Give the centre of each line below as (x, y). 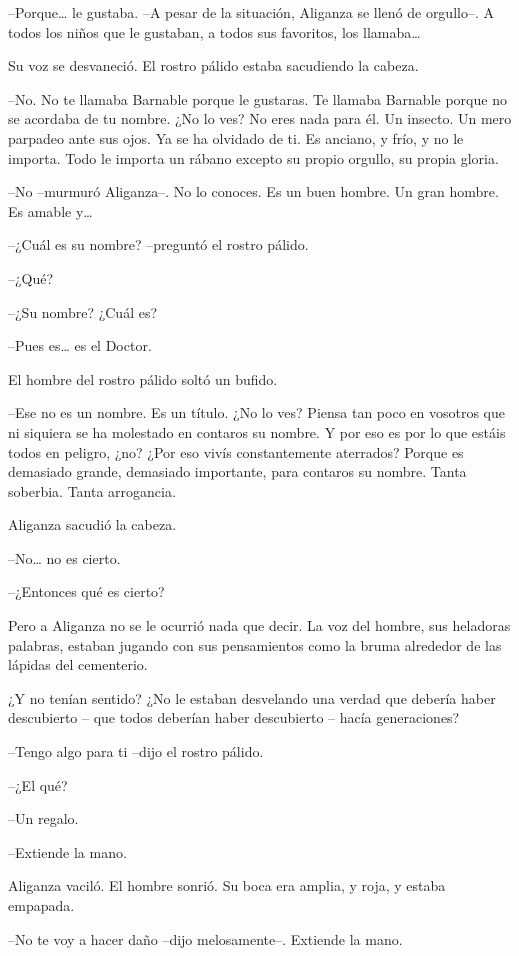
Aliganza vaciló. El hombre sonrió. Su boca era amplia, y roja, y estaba (227, 885)
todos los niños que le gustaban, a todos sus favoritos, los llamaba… (214, 31)
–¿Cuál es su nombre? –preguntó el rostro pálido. (158, 244)
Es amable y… (50, 210)
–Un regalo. (43, 818)
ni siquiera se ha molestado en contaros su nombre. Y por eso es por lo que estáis (257, 431)
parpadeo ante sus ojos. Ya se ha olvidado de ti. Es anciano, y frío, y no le (236, 137)
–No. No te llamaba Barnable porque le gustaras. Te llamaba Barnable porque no (257, 98)
